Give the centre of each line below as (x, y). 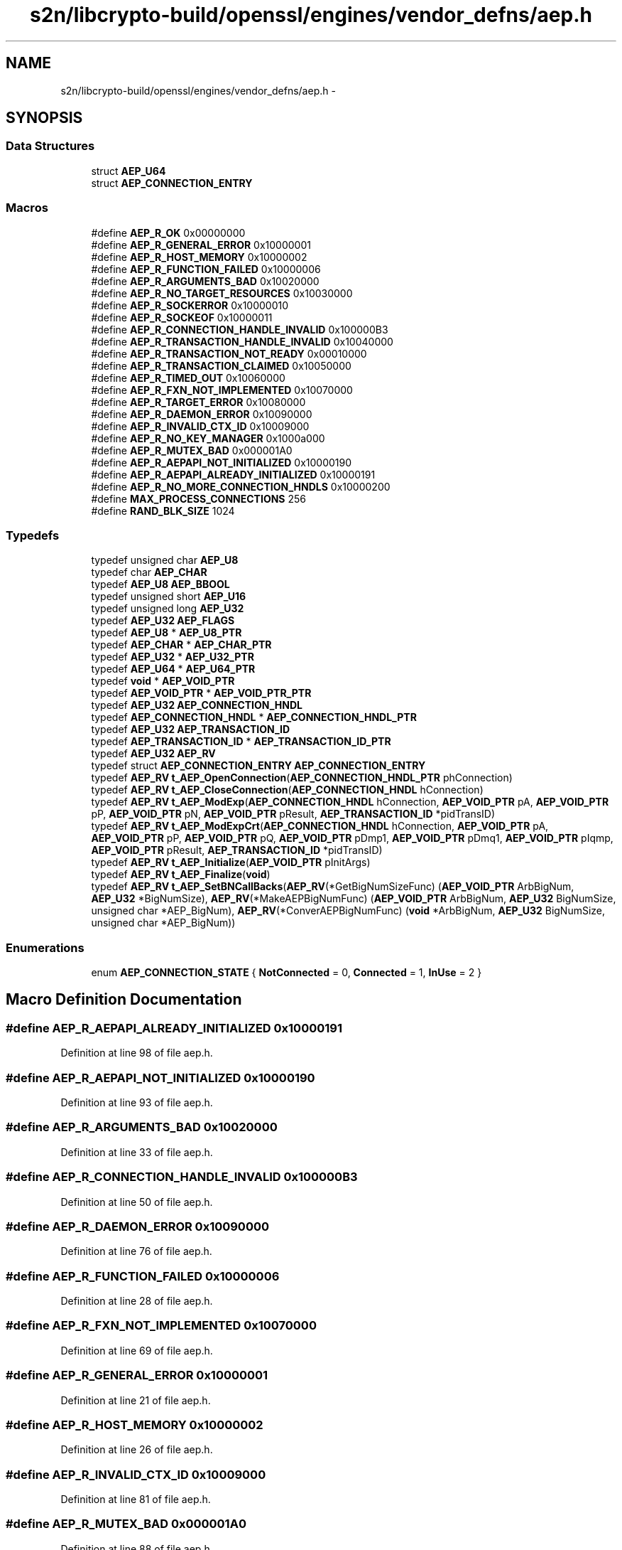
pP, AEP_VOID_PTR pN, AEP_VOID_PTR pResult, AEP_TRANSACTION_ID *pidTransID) (293, 814)
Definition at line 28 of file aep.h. (137, 1301)
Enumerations (45, 947)
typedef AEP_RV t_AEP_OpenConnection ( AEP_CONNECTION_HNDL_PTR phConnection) (302, 778)
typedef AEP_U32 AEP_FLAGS (163, 621)
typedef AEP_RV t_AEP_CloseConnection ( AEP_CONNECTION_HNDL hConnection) (287, 790)
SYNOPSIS (44, 118)
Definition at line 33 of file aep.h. (137, 1152)
